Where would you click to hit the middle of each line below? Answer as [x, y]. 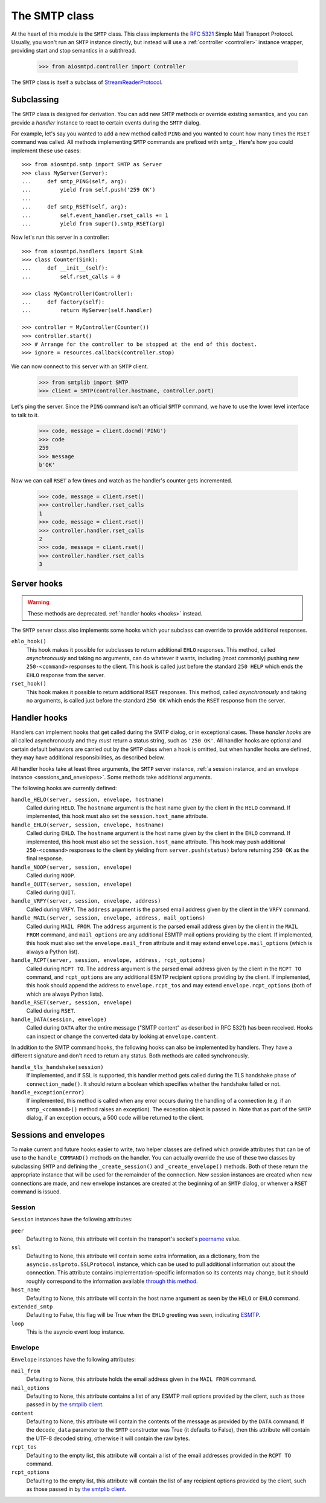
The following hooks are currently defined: [64, 788]
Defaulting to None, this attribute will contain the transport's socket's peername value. [133, 1239]
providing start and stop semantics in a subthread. [74, 51]
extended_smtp [32, 1307]
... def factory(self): [63, 302]
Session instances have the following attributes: [72, 1219]
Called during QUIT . [51, 892]
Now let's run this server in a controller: [60, 237]
